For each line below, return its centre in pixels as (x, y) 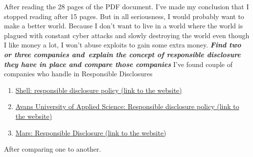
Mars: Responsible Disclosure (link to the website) (91, 132)
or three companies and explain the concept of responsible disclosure (122, 54)
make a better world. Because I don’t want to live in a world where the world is (124, 26)
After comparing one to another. (53, 149)
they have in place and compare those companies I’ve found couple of (118, 64)
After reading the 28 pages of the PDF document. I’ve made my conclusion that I (126, 6)
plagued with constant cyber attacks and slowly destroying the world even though (127, 35)
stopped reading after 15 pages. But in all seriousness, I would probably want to (124, 16)
